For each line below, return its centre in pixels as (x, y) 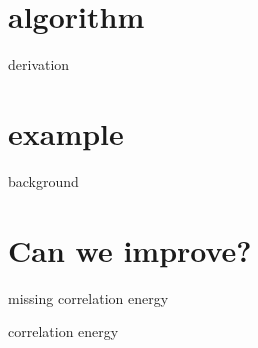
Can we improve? (130, 249)
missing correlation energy (88, 297)
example (66, 132)
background (43, 180)
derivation (39, 64)
